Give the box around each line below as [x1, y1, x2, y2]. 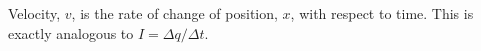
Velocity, [8, 3, 61, 23]
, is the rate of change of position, [71, 3, 278, 23]
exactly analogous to [8, 22, 134, 43]
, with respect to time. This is [290, 3, 474, 23]
